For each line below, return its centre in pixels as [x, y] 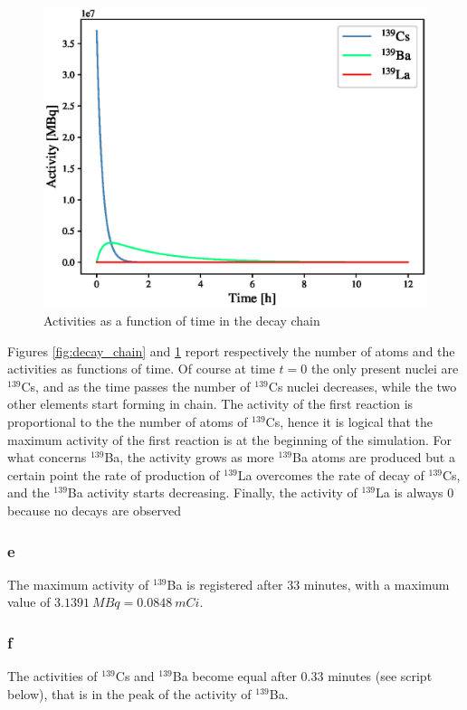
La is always [409, 492]
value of [29, 602]
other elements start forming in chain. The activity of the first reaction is [210, 404]
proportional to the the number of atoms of [128, 422]
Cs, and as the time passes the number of [136, 386]
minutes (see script [380, 676]
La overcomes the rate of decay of [331, 474]
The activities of [52, 676]
